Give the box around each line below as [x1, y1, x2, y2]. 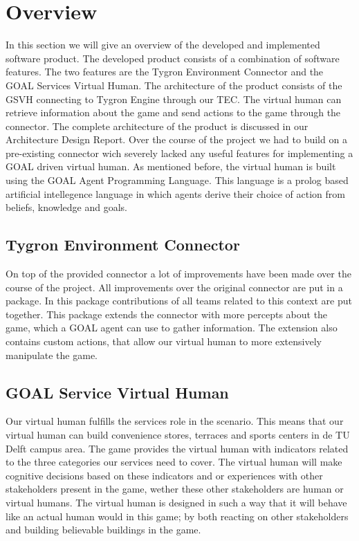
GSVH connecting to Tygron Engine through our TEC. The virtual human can [6, 91, 342, 106]
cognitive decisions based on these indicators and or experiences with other [6, 468, 323, 482]
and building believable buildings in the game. [6, 522, 201, 537]
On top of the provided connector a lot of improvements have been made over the [6, 266, 351, 281]
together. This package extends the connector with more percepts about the [6, 306, 328, 321]
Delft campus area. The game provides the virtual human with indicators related [6, 441, 349, 455]
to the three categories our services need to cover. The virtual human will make [6, 455, 342, 469]
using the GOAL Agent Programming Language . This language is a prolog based [6, 173, 349, 187]
